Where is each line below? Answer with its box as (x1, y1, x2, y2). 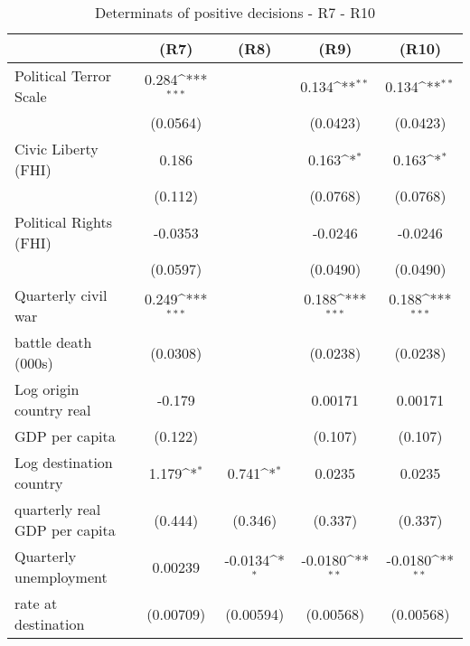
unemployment (14, 566, 108, 587)
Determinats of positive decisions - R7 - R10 (95, 2, 375, 23)
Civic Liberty (14, 138, 99, 159)
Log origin (14, 379, 80, 399)
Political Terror (14, 65, 112, 86)
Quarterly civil (14, 285, 108, 305)
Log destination (14, 452, 113, 473)
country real (14, 399, 91, 420)
